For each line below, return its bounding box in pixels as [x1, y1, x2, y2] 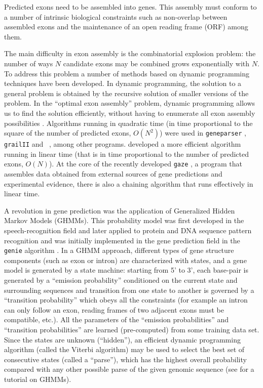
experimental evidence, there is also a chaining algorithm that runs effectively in [4, 178, 253, 189]
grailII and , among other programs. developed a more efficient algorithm [4, 139, 241, 149]
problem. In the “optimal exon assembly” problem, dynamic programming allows [4, 98, 255, 108]
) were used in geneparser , [160, 127, 246, 138]
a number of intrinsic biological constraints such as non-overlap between [4, 11, 228, 22]
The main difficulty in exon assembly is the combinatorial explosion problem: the [4, 48, 256, 59]
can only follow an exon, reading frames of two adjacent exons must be [4, 304, 224, 315]
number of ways [4, 58, 53, 68]
